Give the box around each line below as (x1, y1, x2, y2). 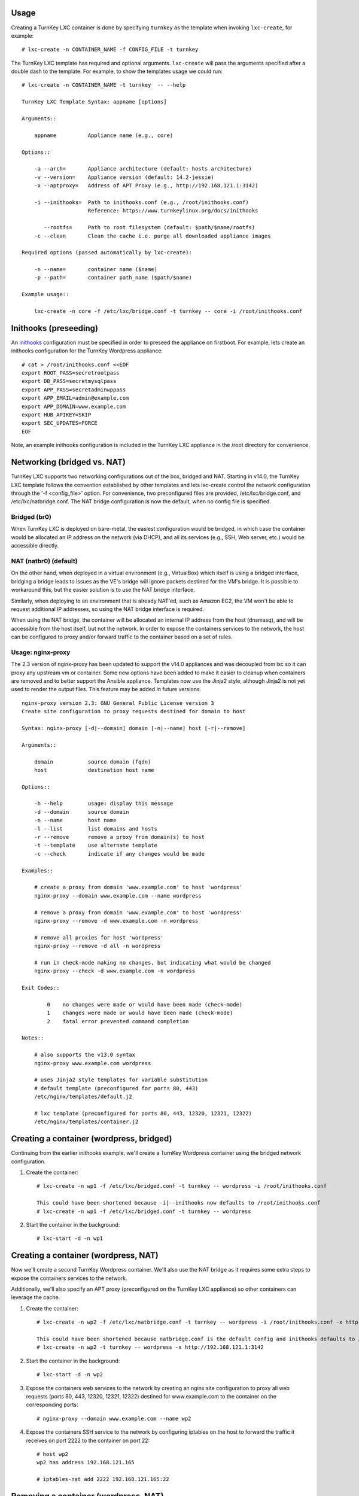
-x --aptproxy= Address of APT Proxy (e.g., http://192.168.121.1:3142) (34, 183, 258, 189)
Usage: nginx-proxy (11, 648, 71, 656)
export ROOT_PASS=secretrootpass (22, 370, 120, 376)
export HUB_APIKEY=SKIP (22, 412, 92, 418)
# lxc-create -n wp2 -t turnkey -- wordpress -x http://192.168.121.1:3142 (36, 1344, 264, 1351)
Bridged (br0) (11, 513, 52, 521)
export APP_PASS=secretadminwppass (22, 386, 126, 393)
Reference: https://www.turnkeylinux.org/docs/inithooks (87, 207, 258, 214)
